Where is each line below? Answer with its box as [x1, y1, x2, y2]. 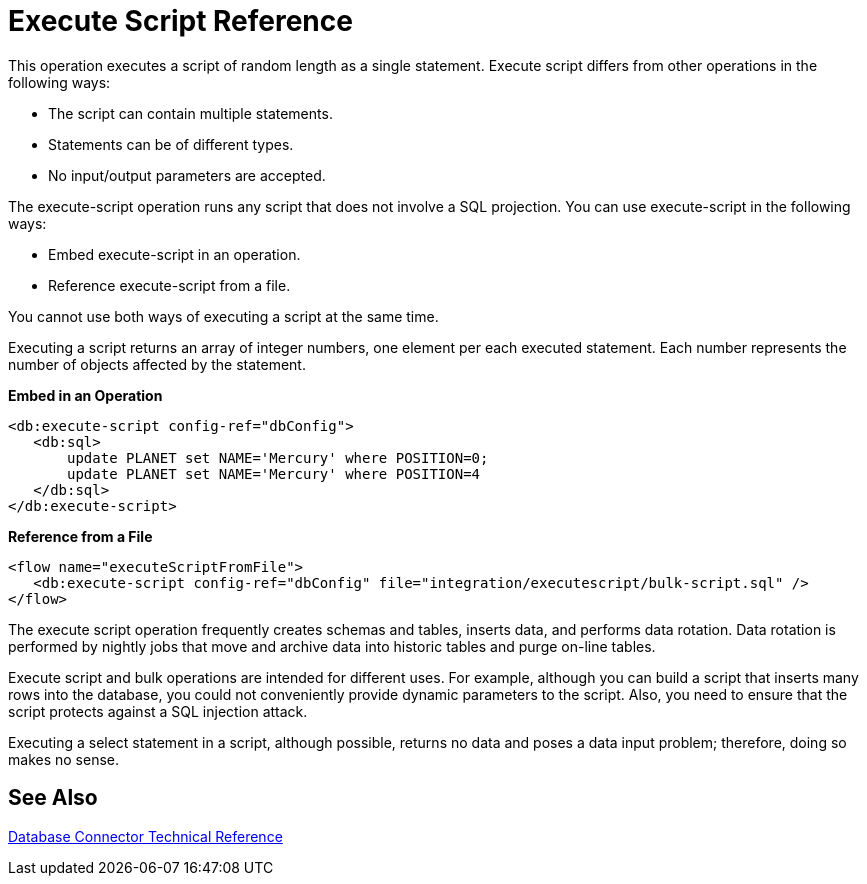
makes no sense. [8, 750, 119, 768]
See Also [8, 785, 98, 811]
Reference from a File [8, 527, 153, 545]
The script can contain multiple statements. [48, 104, 333, 122]
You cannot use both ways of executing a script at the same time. [8, 307, 439, 325]
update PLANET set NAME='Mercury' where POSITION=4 [67, 465, 481, 482]
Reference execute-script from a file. [48, 276, 291, 294]
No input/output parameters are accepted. [48, 166, 326, 184]
